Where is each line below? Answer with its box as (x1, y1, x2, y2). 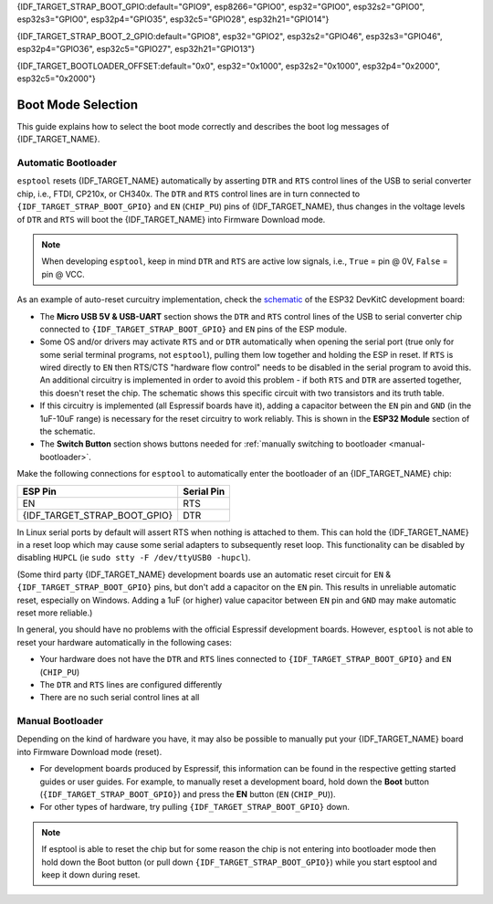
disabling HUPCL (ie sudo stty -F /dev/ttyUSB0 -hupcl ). (16, 552, 251, 563)
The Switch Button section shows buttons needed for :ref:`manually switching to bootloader (39, 438, 387, 449)
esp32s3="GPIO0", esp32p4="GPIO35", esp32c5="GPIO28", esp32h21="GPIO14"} (16, 14, 330, 25)
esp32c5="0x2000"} (16, 73, 96, 84)
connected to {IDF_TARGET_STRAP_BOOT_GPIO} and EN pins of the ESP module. (39, 323, 347, 334)
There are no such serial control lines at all (39, 692, 200, 703)
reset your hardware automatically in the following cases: (16, 636, 232, 647)
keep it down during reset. (41, 868, 141, 880)
